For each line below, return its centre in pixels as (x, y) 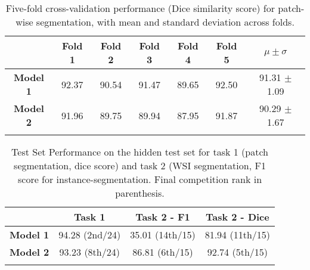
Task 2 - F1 (163, 217)
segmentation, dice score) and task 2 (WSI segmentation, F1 (140, 165)
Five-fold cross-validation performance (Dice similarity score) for (140, 8)
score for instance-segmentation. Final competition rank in (140, 179)
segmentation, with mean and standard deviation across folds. (165, 22)
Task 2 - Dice (237, 217)
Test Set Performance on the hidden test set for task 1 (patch (140, 152)
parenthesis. (140, 193)
